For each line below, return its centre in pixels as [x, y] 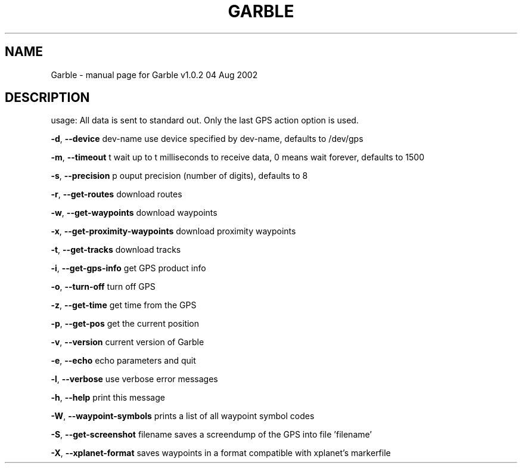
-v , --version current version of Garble [128, 342]
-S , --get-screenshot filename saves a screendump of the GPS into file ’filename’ [211, 435]
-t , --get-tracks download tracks [116, 250]
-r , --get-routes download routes [116, 194]
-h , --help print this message [108, 398]
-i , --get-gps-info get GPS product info [128, 268]
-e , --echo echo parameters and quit [123, 361]
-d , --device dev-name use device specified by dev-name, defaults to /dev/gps [207, 139]
